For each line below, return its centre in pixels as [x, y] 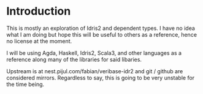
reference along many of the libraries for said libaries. [74, 59]
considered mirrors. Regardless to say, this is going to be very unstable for [101, 78]
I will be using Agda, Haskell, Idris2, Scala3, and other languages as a [94, 52]
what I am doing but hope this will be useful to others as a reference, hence [102, 34]
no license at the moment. [39, 41]
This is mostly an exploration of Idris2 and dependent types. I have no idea [101, 28]
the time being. [25, 84]
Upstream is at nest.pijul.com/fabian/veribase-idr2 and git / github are [95, 71]
